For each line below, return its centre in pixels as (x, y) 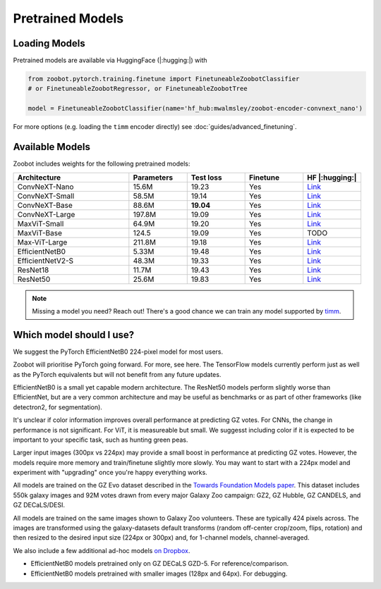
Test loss (206, 178)
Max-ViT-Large (42, 242)
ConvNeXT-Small (46, 196)
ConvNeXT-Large (46, 214)
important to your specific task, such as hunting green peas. (101, 440)
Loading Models (49, 43)
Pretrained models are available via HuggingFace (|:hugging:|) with (110, 61)
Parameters (153, 178)
